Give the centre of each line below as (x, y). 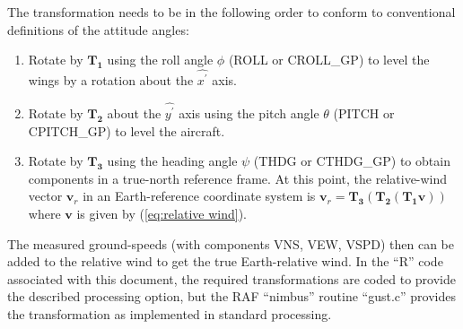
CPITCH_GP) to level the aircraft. (127, 130)
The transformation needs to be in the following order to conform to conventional (231, 12)
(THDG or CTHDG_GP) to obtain (352, 161)
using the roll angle (160, 60)
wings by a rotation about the (111, 80)
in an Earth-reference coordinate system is (199, 196)
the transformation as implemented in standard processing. (170, 313)
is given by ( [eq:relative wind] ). (162, 213)
